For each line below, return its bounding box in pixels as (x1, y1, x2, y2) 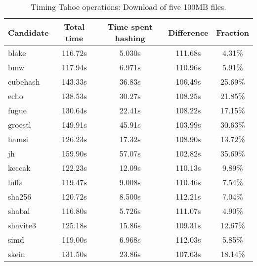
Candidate (8, 26, 49, 38)
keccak (8, 162, 31, 173)
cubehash (8, 76, 40, 87)
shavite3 (8, 219, 36, 231)
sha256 (8, 191, 32, 202)
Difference (168, 26, 209, 38)
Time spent (107, 21, 153, 32)
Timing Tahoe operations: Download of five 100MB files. (31, 1, 226, 12)
